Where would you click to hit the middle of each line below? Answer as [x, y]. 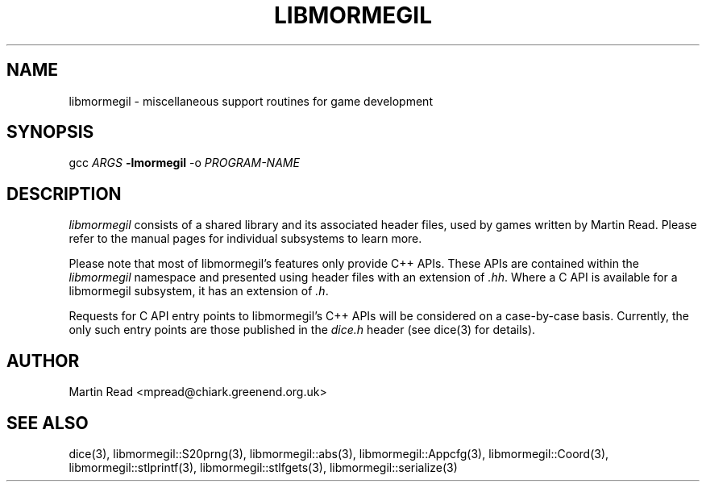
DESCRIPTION [64, 194]
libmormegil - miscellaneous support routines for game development [251, 101]
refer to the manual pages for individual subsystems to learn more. [245, 239]
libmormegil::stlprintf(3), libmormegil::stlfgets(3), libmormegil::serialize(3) [263, 467]
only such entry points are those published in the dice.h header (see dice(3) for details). [302, 330]
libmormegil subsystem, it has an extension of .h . [199, 291]
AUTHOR [43, 361]
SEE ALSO [48, 423]
